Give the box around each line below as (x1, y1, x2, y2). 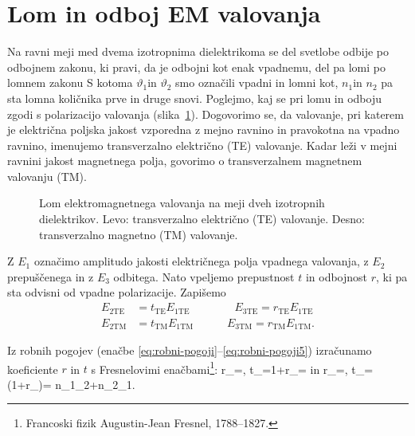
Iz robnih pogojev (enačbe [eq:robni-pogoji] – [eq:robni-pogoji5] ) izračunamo (7, 342, 372, 358)
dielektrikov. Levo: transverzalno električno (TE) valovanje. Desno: (39, 210, 365, 227)
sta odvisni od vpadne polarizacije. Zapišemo (7, 284, 226, 300)
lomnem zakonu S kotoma (7, 74, 133, 91)
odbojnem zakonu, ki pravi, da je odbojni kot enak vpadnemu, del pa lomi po (7, 58, 386, 75)
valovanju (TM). (7, 167, 87, 184)
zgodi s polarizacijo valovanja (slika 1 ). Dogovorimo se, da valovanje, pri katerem (7, 105, 404, 122)
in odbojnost (305, 268, 368, 285)
